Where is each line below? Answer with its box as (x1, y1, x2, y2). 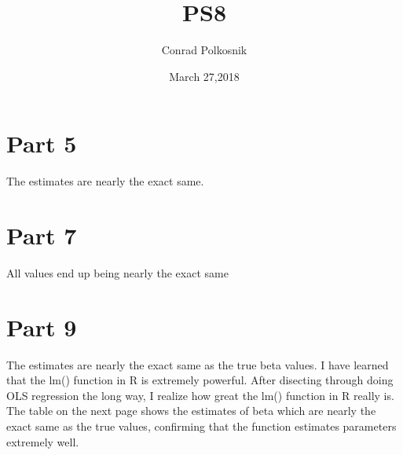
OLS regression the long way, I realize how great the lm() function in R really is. (6, 387, 394, 403)
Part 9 (6, 310, 77, 343)
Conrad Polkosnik (161, 42, 247, 58)
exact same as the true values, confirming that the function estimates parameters (6, 418, 397, 435)
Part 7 (6, 219, 77, 251)
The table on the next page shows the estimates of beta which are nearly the (6, 402, 376, 419)
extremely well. (6, 433, 79, 449)
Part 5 (6, 127, 77, 160)
